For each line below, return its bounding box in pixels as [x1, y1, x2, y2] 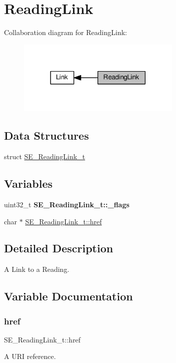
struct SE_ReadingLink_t [4, 151, 85, 162]
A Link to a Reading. [4, 264, 69, 274]
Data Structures [4, 128, 89, 143]
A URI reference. [4, 351, 56, 361]
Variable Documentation [4, 288, 133, 304]
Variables [4, 176, 53, 191]
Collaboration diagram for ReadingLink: [4, 27, 127, 38]
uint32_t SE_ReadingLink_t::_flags [4, 199, 129, 209]
